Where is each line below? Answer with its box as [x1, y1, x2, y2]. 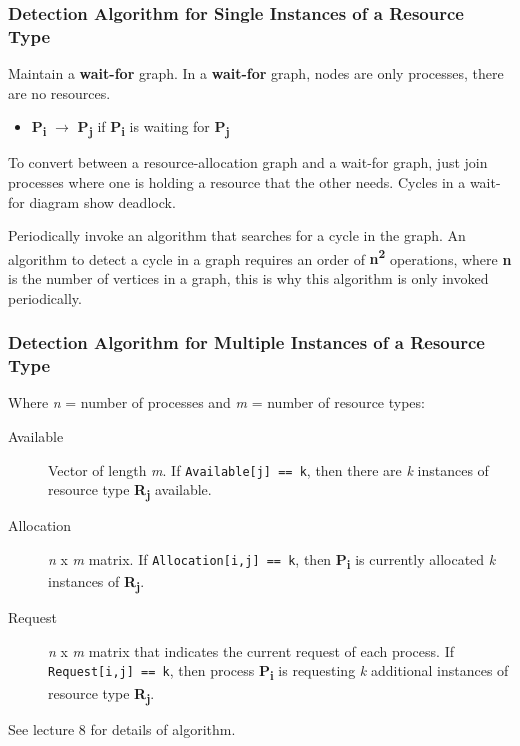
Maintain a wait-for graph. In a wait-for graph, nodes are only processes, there [8, 63, 504, 84]
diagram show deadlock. [29, 191, 176, 212]
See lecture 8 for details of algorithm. [8, 718, 236, 739]
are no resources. [8, 82, 111, 103]
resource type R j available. [48, 479, 212, 503]
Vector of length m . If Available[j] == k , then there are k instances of [48, 459, 489, 480]
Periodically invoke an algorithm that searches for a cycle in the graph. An [8, 225, 466, 246]
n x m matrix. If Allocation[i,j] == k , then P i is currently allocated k [48, 548, 496, 572]
